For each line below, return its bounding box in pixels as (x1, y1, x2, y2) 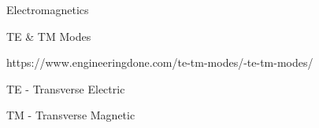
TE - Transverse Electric (6, 80, 125, 97)
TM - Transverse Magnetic (6, 107, 135, 123)
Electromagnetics (6, 2, 89, 17)
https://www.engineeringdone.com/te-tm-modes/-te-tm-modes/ (6, 54, 313, 71)
